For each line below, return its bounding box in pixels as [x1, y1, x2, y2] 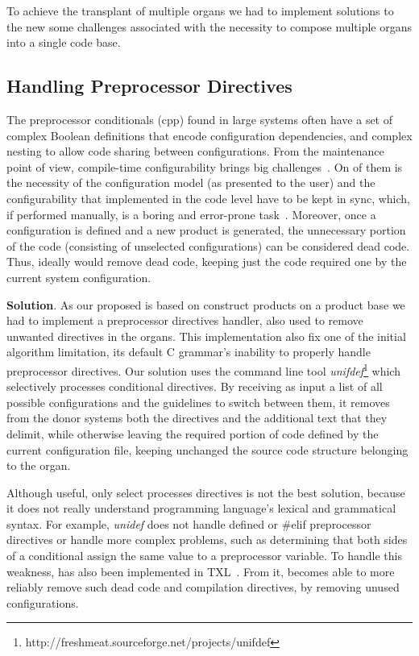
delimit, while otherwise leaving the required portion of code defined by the [6, 425, 379, 442]
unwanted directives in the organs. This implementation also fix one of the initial [6, 327, 406, 344]
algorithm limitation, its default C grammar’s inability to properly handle [6, 343, 371, 360]
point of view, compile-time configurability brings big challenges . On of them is [6, 158, 403, 175]
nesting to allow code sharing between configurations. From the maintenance [6, 143, 384, 160]
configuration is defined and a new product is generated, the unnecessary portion [6, 222, 406, 239]
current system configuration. [6, 268, 151, 285]
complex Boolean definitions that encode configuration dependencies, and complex [6, 127, 413, 143]
